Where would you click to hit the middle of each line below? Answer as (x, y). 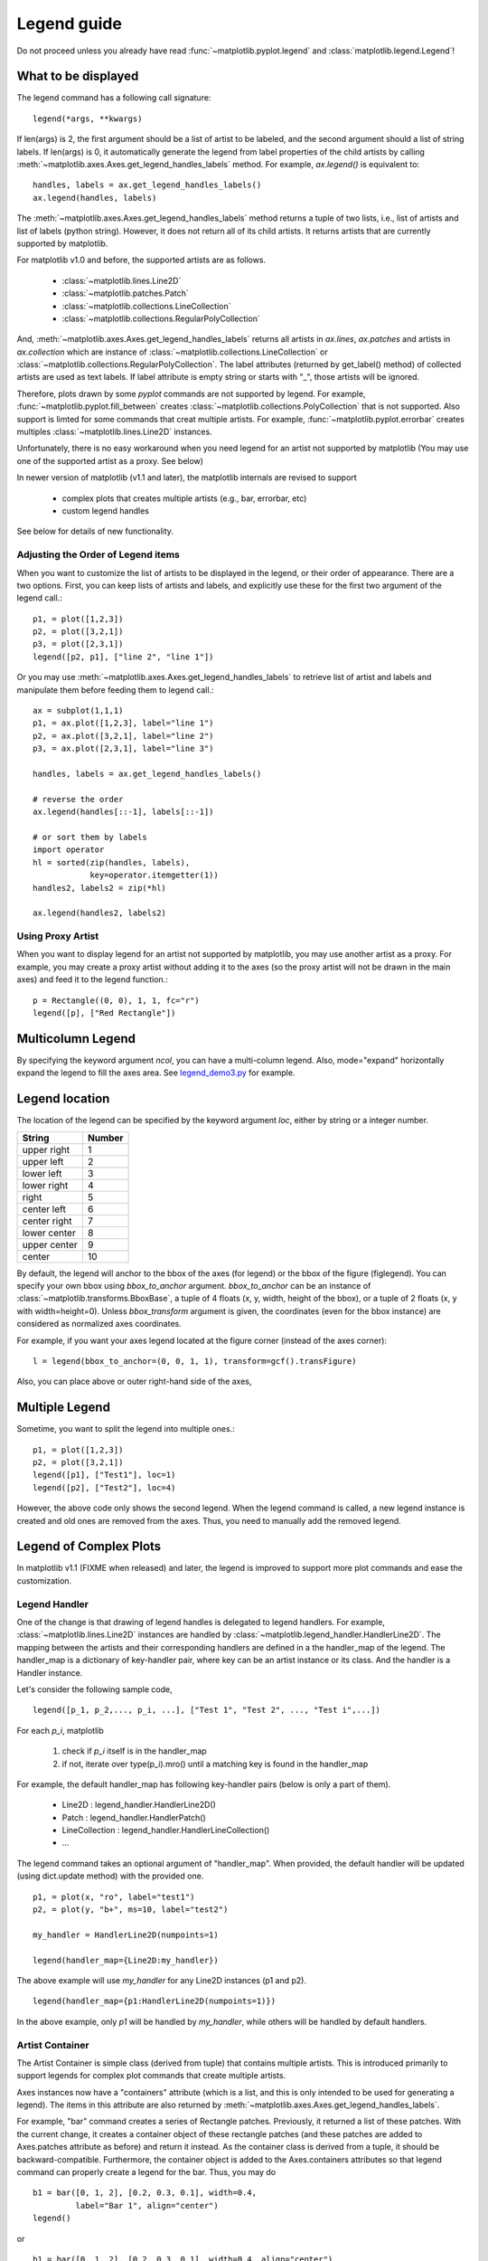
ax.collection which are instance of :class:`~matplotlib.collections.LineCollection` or (173, 352)
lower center (49, 1233)
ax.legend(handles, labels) (95, 198)
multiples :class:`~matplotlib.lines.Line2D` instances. (114, 432)
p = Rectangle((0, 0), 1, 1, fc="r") (117, 1000)
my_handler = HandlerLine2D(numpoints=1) (126, 1935)
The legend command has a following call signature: (114, 98)
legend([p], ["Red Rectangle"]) (104, 1013)
